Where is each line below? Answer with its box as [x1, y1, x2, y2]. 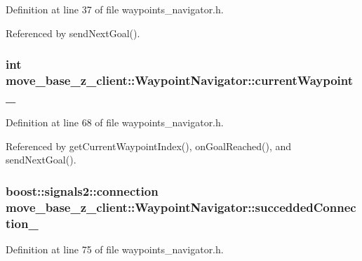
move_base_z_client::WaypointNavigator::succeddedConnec [6, 198, 356, 215]
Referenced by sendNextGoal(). [6, 25, 140, 40]
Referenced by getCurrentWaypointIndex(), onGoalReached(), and [6, 138, 292, 153]
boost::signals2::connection [6, 182, 159, 199]
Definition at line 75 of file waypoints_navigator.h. [6, 242, 224, 257]
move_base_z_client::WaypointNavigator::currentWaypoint [6, 72, 354, 89]
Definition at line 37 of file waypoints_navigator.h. [6, 2, 224, 16]
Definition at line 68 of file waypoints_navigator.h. [6, 115, 224, 130]
